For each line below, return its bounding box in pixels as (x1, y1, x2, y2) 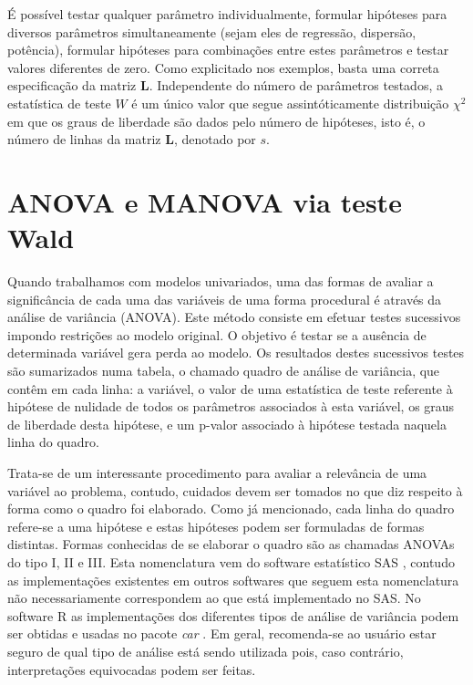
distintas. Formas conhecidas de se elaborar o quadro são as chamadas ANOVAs (7, 535, 455, 554)
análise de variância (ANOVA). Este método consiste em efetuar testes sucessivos (7, 307, 461, 327)
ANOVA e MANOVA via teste (7, 182, 402, 220)
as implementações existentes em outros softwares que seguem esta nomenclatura (7, 570, 459, 589)
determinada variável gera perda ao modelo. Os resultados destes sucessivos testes (7, 343, 465, 362)
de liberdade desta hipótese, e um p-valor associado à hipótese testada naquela (7, 414, 447, 433)
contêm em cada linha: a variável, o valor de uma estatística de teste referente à (7, 379, 453, 398)
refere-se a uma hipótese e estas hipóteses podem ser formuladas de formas (7, 516, 425, 535)
